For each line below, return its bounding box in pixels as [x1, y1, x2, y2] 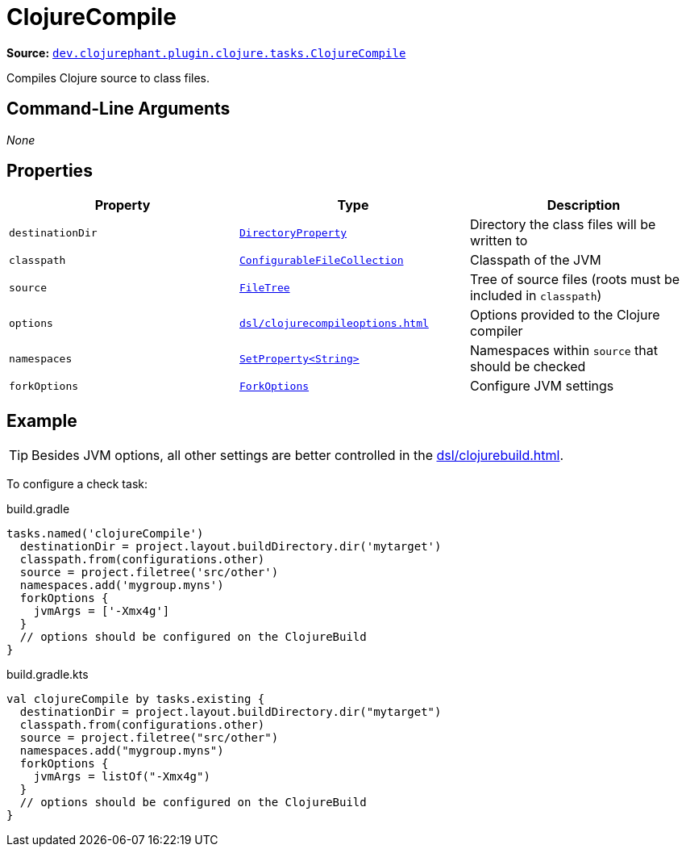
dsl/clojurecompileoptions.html [239, 316, 429, 329]
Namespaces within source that [469, 342, 659, 359]
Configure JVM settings [469, 378, 614, 395]
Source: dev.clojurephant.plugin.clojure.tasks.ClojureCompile [6, 45, 406, 60]
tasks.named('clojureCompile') [6, 527, 204, 541]
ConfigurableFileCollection [239, 253, 404, 266]
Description [547, 197, 621, 214]
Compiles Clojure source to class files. [6, 70, 210, 85]
